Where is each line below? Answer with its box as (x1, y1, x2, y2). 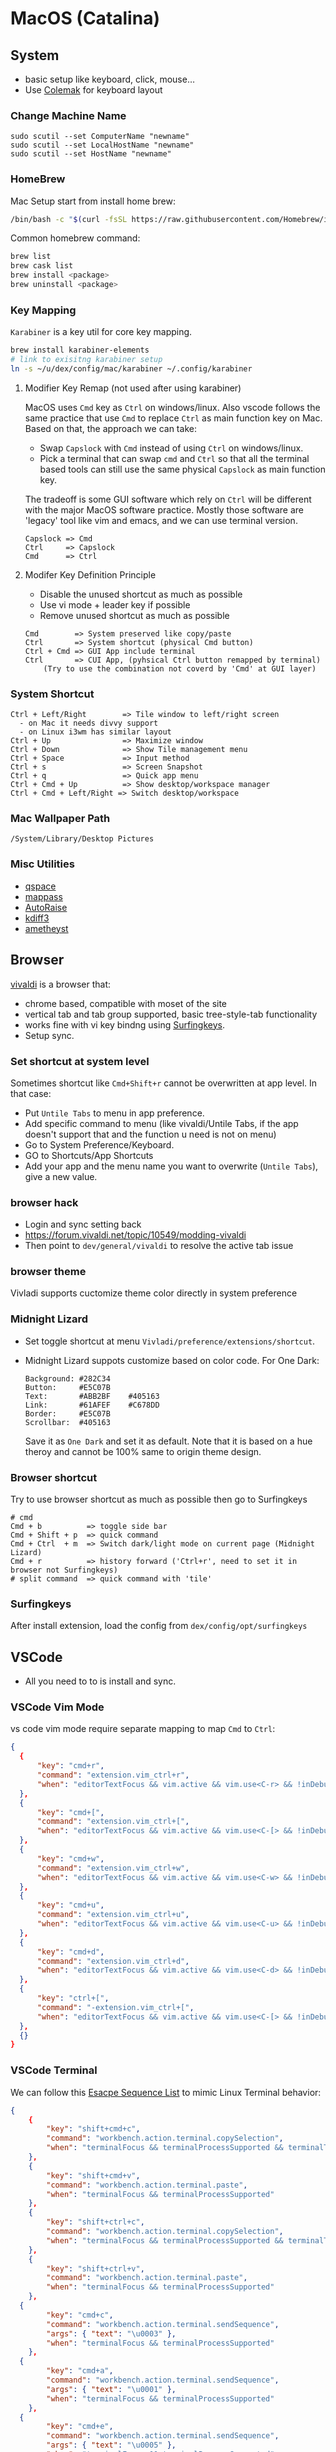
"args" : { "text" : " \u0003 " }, (46, 2328, 177, 2339)
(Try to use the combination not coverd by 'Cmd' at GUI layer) (43, 663, 317, 674)
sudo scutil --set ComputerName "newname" (10, 132, 190, 142)
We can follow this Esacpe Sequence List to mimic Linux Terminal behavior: (10, 2086, 322, 2098)
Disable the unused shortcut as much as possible (39, 588, 243, 600)
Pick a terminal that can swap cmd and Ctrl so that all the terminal (39, 452, 310, 464)
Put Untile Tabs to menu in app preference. (24, 1107, 205, 1119)
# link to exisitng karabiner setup (10, 355, 163, 365)
